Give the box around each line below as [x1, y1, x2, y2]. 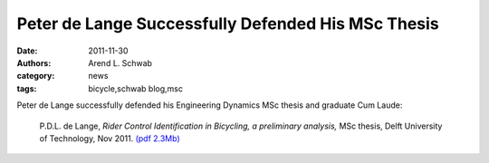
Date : [16, 45, 38, 56]
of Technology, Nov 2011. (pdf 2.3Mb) [39, 132, 180, 144]
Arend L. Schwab [88, 57, 153, 68]
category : [16, 71, 55, 81]
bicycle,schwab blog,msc [88, 82, 183, 94]
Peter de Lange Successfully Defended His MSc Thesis [16, 14, 439, 34]
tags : [16, 82, 37, 94]
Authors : [16, 57, 52, 68]
